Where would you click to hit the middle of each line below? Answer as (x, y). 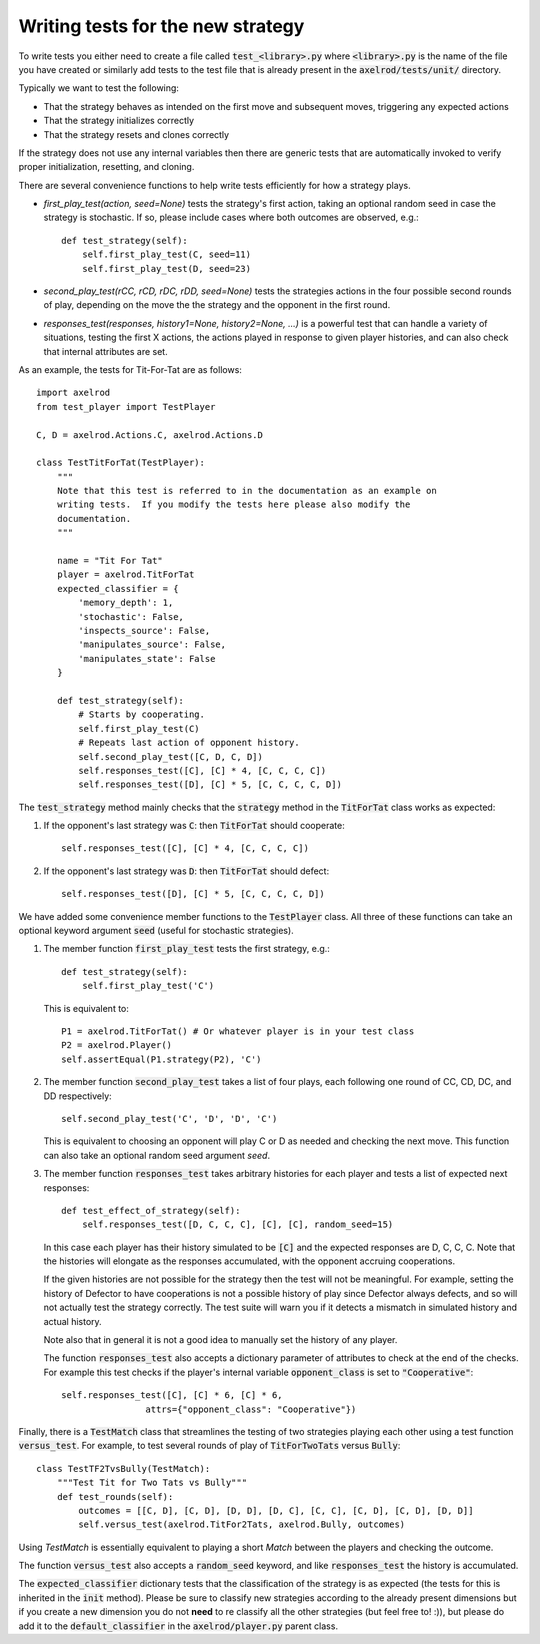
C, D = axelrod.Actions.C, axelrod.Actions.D (150, 434)
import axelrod (73, 393)
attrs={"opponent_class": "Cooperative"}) (251, 1409)
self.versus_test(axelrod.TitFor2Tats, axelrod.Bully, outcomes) (242, 1524)
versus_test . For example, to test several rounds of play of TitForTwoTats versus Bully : (209, 1446)
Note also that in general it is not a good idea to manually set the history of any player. (220, 1340)
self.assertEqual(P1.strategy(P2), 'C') (161, 1059)
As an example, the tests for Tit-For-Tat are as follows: (130, 369)
